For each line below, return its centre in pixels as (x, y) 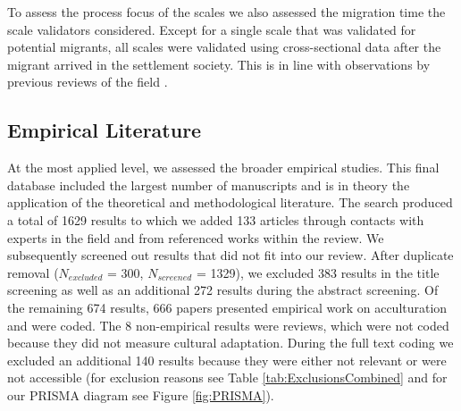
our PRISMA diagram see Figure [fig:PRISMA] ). (141, 394)
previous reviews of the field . (88, 82)
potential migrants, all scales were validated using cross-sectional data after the (224, 47)
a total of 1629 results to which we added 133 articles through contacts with (216, 219)
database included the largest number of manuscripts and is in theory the (209, 185)
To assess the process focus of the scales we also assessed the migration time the (226, 12)
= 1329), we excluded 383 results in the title (318, 272)
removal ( (33, 272)
